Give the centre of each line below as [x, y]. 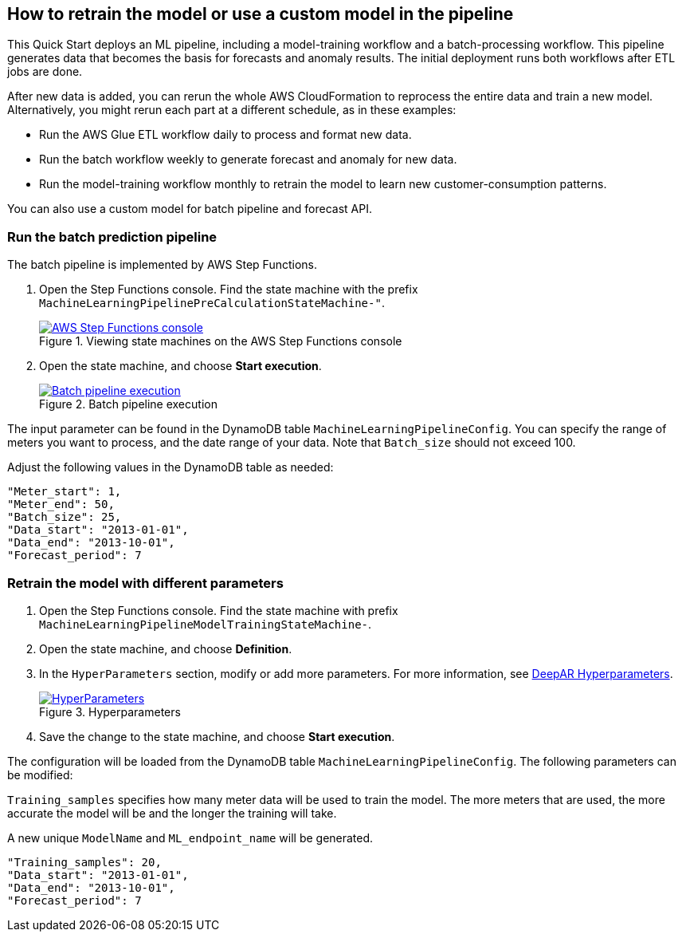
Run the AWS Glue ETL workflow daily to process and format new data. [225, 135]
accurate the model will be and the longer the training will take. [172, 813]
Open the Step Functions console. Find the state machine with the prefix [229, 290]
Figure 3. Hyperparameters [110, 711]
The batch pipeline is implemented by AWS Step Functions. [162, 265]
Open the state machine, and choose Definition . [166, 648]
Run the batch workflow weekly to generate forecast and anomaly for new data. [248, 160]
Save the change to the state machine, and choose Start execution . [217, 736]
